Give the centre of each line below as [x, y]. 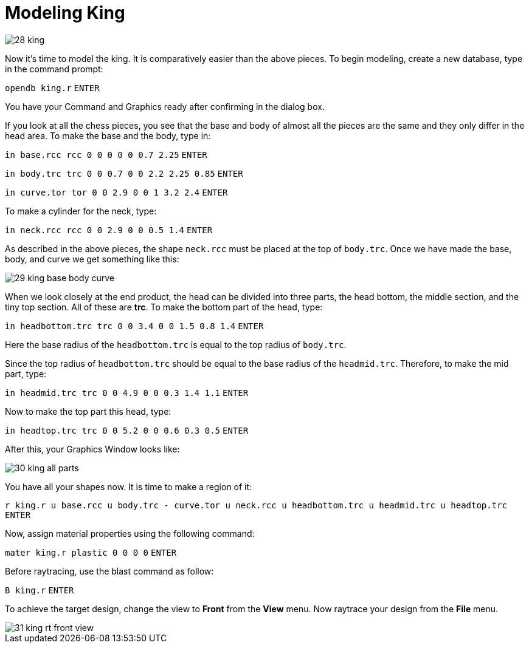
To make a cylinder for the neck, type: [81, 211]
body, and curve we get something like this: [92, 259]
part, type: [26, 373]
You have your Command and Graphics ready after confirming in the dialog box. [165, 106]
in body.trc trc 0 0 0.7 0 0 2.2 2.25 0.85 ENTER [124, 173]
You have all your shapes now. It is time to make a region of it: [129, 486]
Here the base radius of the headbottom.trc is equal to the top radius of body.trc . [176, 344]
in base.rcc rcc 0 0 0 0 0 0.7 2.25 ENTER [106, 155]
